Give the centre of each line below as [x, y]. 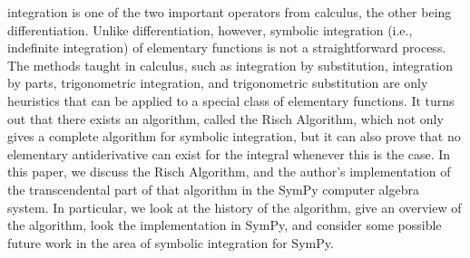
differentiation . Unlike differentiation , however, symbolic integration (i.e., [210, 29]
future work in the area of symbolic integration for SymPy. [171, 242]
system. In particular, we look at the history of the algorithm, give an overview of [235, 207]
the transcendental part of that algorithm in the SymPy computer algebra [213, 189]
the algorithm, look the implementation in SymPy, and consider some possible [225, 225]
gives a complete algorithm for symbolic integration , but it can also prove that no [234, 136]
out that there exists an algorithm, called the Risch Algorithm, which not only [225, 118]
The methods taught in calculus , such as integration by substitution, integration [230, 65]
